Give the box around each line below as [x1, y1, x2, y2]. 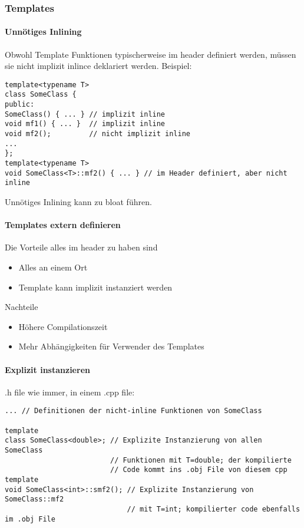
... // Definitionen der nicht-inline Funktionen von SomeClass [5, 407, 262, 415]
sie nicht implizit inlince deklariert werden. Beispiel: [5, 60, 192, 72]
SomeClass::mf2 [5, 495, 64, 504]
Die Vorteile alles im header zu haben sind [5, 241, 158, 253]
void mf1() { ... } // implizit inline [5, 120, 166, 128]
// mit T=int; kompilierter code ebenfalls [127, 504, 300, 513]
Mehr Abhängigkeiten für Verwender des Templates [18, 340, 204, 352]
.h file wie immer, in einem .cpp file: [5, 385, 135, 398]
